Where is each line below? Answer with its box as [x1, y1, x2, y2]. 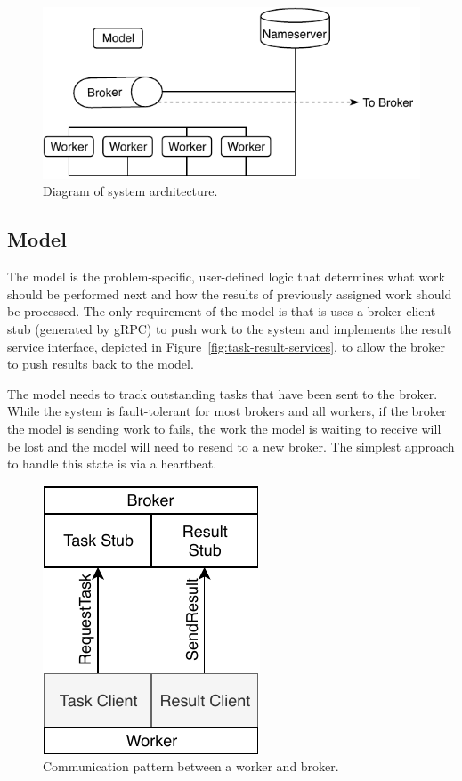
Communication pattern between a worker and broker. [43, 757, 339, 776]
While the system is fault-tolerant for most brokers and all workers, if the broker [7, 402, 447, 420]
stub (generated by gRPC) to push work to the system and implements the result [7, 319, 452, 338]
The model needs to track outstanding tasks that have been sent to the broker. [7, 384, 438, 403]
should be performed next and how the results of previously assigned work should [7, 284, 452, 303]
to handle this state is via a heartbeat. [7, 454, 217, 473]
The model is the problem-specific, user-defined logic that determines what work [7, 267, 445, 286]
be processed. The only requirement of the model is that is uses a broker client [7, 302, 436, 321]
